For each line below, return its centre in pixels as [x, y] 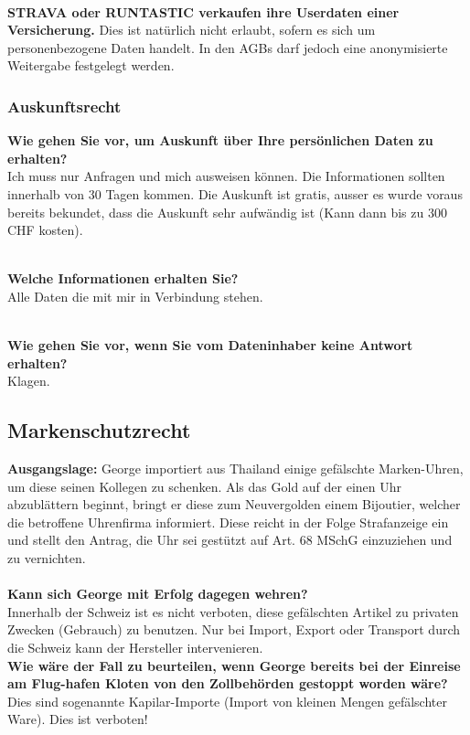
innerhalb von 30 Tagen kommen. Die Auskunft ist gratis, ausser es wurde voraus [235, 193]
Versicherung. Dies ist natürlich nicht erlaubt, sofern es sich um [192, 30]
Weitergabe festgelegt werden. [91, 65]
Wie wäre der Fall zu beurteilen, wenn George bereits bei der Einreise [234, 665]
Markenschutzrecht [99, 430]
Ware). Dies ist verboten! [78, 719]
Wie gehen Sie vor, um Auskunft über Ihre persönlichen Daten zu [220, 140]
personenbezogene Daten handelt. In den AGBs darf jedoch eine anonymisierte [228, 47]
